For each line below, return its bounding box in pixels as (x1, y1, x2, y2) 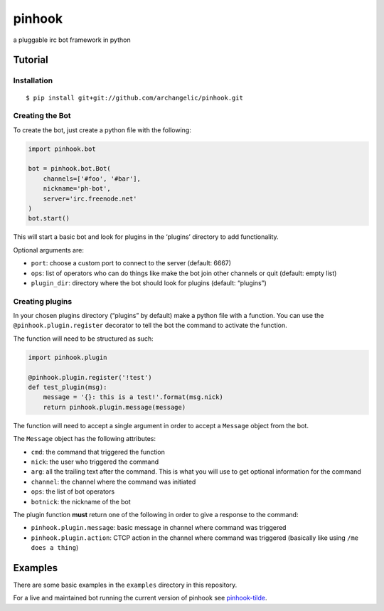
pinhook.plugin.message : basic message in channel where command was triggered (31, 524, 287, 532)
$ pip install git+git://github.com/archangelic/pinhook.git (26, 93, 243, 102)
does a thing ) (31, 543, 79, 552)
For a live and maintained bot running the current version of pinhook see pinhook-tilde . (13, 594, 267, 602)
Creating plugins (13, 296, 73, 306)
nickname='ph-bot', (43, 185, 112, 193)
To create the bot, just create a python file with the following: (13, 125, 191, 134)
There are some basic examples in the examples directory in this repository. (13, 580, 238, 589)
